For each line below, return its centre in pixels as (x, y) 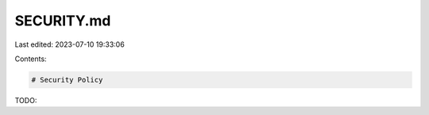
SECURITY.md (63, 21)
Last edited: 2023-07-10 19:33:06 (70, 44)
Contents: (31, 59)
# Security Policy (67, 80)
